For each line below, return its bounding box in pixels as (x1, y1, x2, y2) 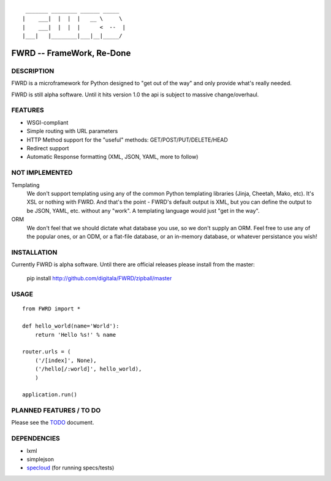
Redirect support (26, 145, 69, 152)
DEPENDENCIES (11, 434, 61, 443)
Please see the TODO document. (11, 419, 94, 426)
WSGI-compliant (26, 118, 69, 126)
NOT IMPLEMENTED (11, 169, 73, 177)
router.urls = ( (22, 348, 71, 355)
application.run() (22, 391, 78, 398)
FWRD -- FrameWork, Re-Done (11, 48, 131, 58)
